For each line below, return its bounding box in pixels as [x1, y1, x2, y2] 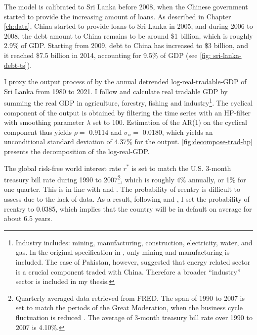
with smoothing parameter [4, 117, 85, 127]
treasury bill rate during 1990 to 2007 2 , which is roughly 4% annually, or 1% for [4, 173, 246, 184]
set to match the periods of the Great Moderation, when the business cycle [15, 302, 243, 313]
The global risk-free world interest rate [4, 163, 121, 173]
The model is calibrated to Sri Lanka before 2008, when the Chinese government [4, 1, 248, 11]
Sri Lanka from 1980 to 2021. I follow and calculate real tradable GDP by [4, 86, 228, 96]
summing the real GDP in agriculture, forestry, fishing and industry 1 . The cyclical [4, 96, 253, 108]
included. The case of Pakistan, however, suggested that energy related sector [15, 256, 251, 267]
